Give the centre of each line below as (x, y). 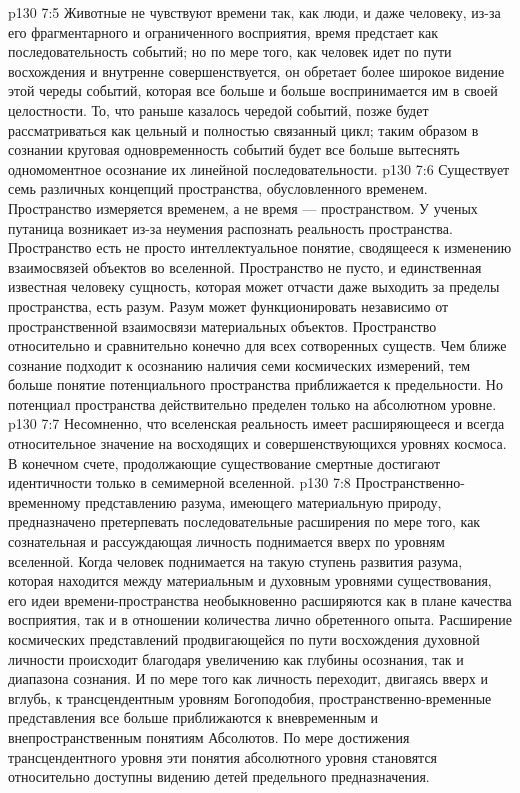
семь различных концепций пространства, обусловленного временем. (218, 188)
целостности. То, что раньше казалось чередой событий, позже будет (218, 109)
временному (44, 501)
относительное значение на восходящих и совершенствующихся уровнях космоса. (257, 443)
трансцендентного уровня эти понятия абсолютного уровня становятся (223, 756)
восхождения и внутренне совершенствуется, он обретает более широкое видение (256, 70)
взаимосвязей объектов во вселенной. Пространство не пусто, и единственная (245, 266)
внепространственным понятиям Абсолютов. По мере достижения (209, 736)
